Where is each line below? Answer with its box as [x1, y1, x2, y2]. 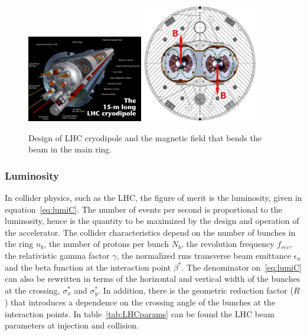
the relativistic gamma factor [5, 249, 110, 261]
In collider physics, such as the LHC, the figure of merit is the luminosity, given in [5, 191, 302, 203]
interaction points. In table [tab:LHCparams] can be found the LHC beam [5, 307, 275, 320]
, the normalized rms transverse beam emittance [116, 249, 291, 261]
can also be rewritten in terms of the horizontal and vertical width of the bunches [5, 272, 301, 285]
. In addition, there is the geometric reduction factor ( [98, 284, 293, 296]
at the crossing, [5, 284, 60, 296]
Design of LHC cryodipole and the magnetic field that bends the [28, 131, 262, 144]
